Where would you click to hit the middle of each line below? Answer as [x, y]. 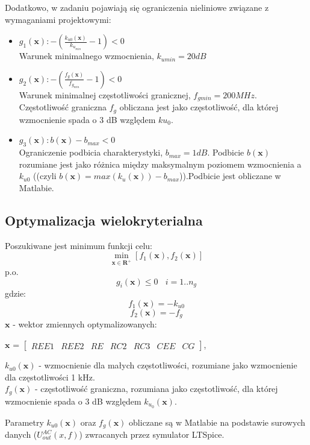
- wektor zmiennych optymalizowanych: [85, 324]
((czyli [45, 176]
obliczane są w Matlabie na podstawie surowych [217, 422]
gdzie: [15, 293]
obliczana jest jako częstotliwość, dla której [199, 107]
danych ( [21, 434]
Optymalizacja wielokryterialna [104, 220]
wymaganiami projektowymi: [58, 19]
